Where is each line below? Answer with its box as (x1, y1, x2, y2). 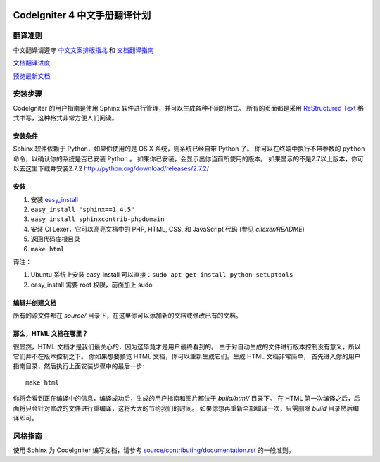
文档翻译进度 (13, 58, 51, 67)
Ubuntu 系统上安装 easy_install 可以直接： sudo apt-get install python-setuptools (30, 270, 293, 279)
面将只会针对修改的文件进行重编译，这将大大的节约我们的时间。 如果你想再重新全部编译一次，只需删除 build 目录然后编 (13, 404, 360, 412)
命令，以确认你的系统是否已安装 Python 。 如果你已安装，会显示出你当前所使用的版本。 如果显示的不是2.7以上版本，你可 (13, 154, 364, 163)
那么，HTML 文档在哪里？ (13, 330, 89, 338)
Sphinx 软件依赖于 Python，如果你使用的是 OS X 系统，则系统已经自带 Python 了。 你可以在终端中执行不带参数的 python (13, 144, 365, 153)
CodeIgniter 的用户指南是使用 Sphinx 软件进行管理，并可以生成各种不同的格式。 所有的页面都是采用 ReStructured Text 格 (13, 104, 364, 112)
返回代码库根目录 (30, 235, 80, 243)
